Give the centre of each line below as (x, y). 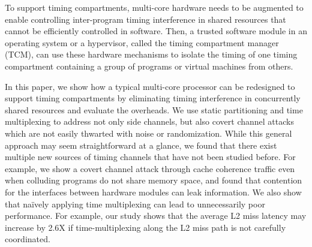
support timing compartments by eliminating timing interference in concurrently (153, 98)
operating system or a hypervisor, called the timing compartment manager (142, 42)
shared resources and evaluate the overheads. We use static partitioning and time (154, 109)
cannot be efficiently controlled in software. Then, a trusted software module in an (156, 31)
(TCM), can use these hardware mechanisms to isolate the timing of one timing (151, 54)
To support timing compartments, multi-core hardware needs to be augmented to (154, 7)
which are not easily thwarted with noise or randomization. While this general (148, 133)
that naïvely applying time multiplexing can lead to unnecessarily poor (135, 204)
